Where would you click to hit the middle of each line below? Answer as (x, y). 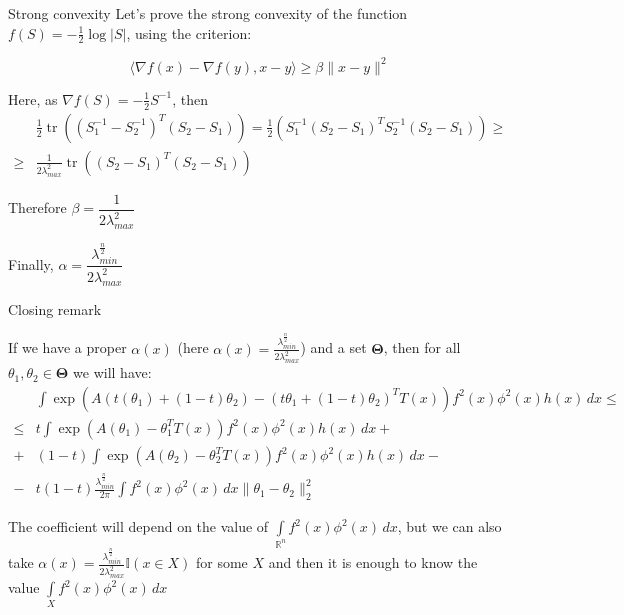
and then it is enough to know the (373, 562)
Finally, (31, 263)
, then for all (422, 347)
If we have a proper (67, 347)
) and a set (333, 347)
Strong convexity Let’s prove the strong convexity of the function (208, 13)
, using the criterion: (189, 32)
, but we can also (449, 526)
